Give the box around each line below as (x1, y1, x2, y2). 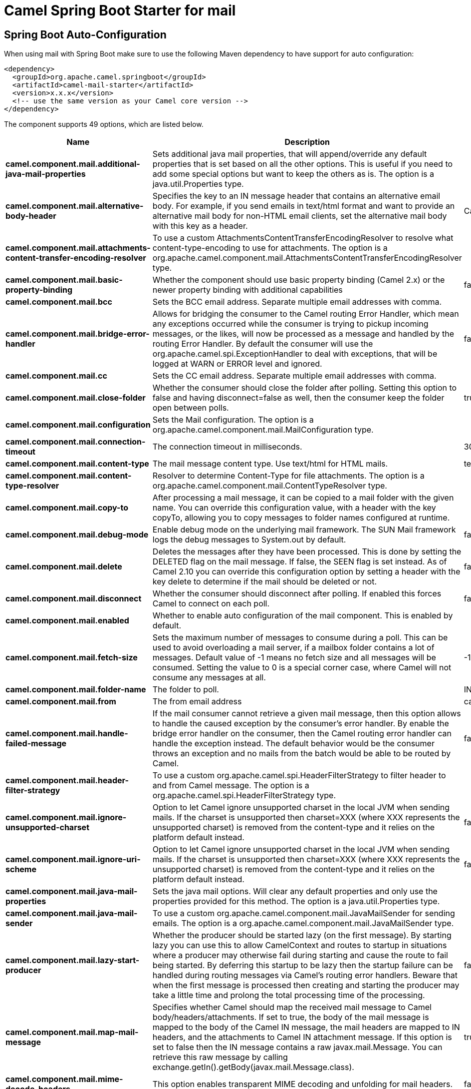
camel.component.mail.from (5, 696, 116, 707)
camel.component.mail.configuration (5, 420, 151, 430)
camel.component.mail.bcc (5, 297, 112, 307)
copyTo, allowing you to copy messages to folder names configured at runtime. (152, 513, 450, 523)
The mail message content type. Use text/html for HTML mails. (152, 459, 388, 469)
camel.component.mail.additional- (5, 159, 140, 169)
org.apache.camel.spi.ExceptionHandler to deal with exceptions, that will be (152, 349, 438, 359)
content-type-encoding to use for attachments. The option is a (152, 243, 388, 253)
